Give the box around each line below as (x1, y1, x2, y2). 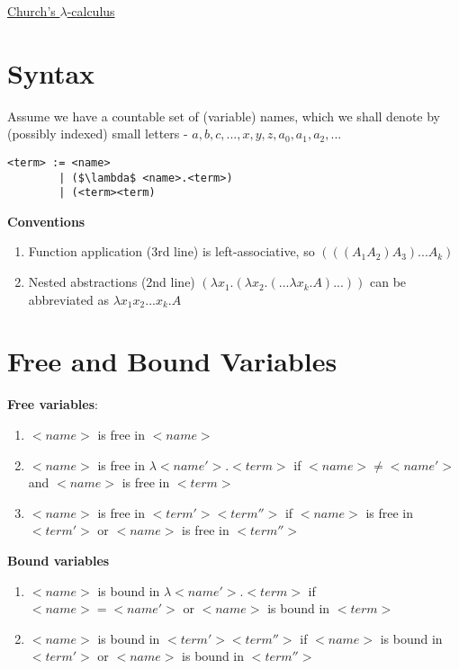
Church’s (7, 2, 56, 20)
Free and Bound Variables (7, 343, 337, 379)
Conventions (7, 211, 85, 230)
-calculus (67, 2, 115, 20)
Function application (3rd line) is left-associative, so (28, 242, 315, 261)
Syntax (7, 54, 95, 91)
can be (370, 272, 407, 291)
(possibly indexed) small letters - (7, 124, 188, 143)
